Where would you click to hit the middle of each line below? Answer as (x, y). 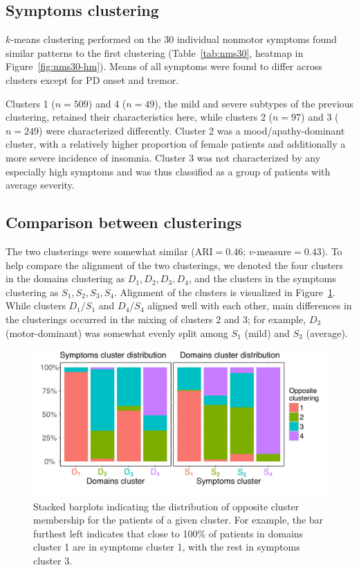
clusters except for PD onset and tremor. (92, 79)
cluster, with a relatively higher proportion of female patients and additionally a (176, 144)
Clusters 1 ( (30, 103)
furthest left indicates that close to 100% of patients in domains (168, 533)
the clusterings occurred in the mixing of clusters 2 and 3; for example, (156, 319)
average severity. (40, 185)
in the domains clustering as (65, 278)
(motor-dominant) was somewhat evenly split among (117, 332)
